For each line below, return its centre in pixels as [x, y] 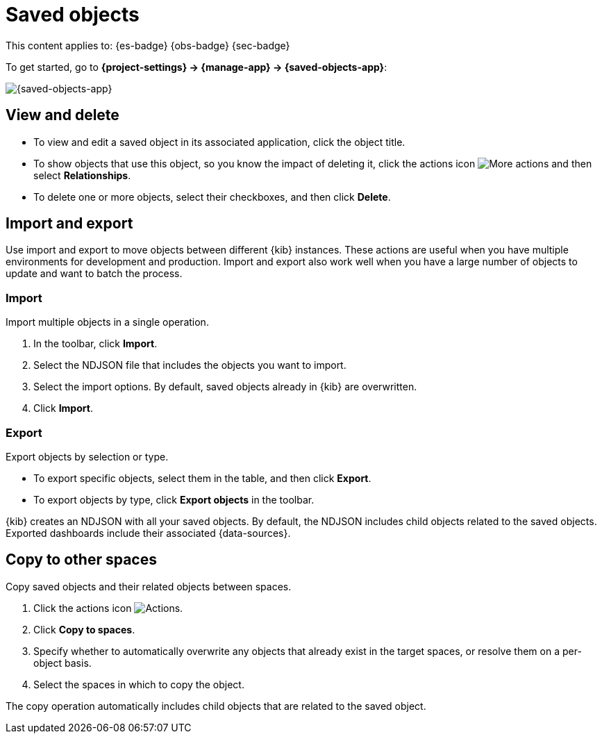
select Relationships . [82, 175]
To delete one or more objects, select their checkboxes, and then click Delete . [212, 197]
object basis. [62, 663]
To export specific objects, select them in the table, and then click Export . [202, 478]
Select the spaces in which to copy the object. [139, 684]
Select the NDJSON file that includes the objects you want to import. [190, 365]
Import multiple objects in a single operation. [107, 322]
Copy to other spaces [81, 560]
